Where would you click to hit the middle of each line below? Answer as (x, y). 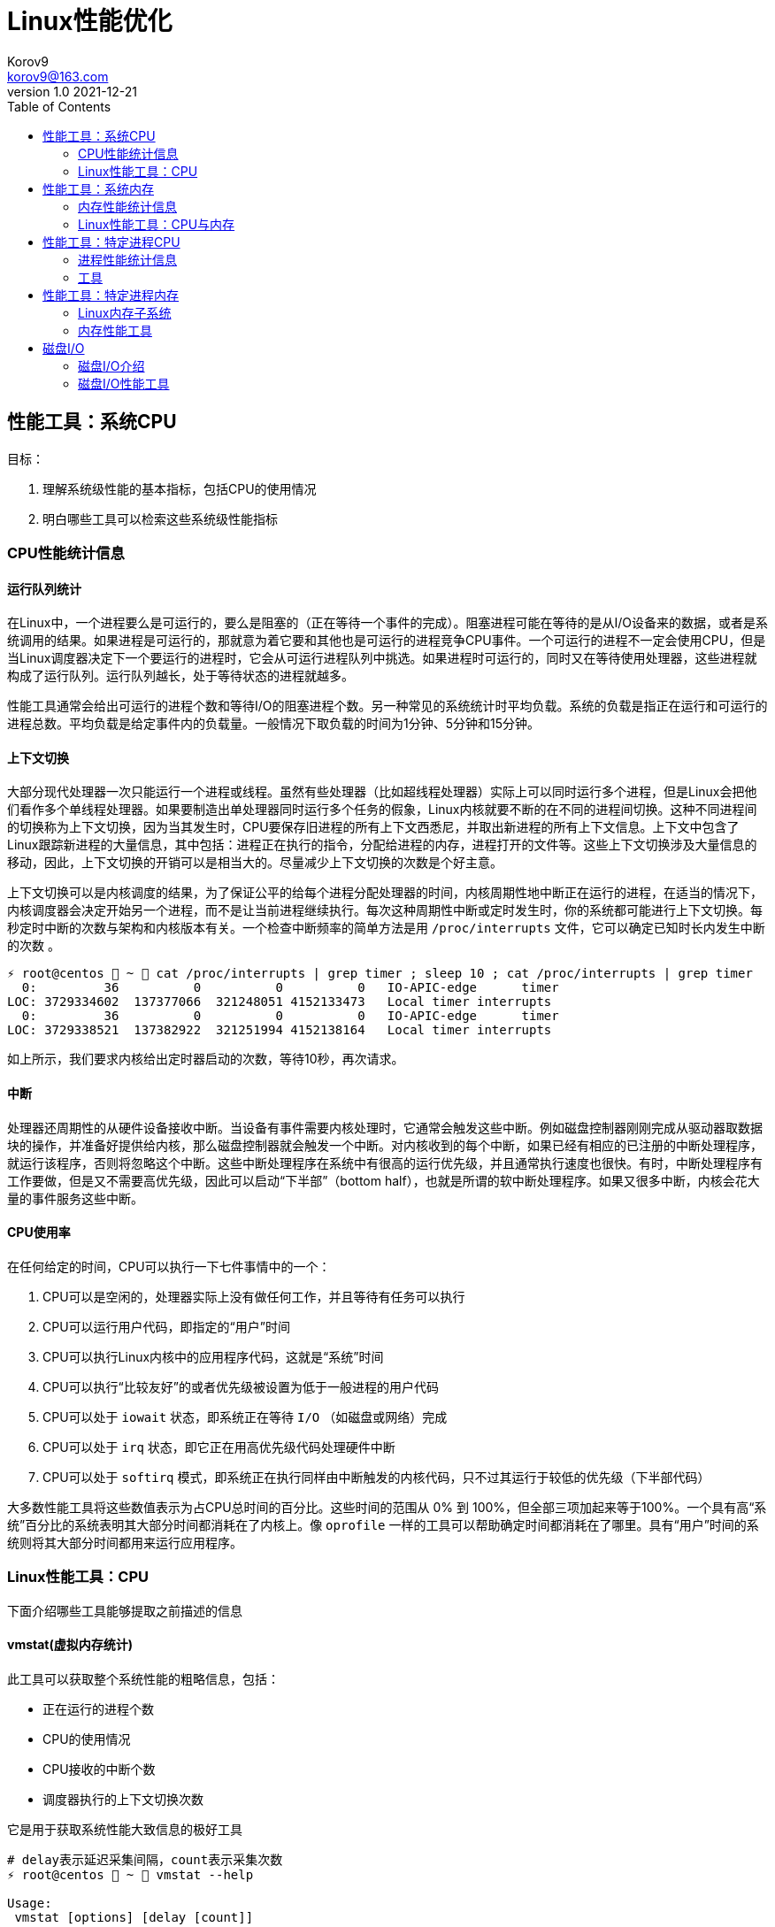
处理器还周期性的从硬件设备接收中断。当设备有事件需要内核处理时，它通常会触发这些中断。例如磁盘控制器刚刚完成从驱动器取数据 (385, 1127)
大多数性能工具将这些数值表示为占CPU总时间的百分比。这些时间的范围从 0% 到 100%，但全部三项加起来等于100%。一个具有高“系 (387, 1507)
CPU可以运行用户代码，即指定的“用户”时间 (166, 1326)
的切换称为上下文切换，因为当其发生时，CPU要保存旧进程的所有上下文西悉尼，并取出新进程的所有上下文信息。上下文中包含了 (373, 827)
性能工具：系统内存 (98, 188)
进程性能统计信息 (127, 259)
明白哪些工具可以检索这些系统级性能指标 (160, 518)
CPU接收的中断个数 (99, 1769)
